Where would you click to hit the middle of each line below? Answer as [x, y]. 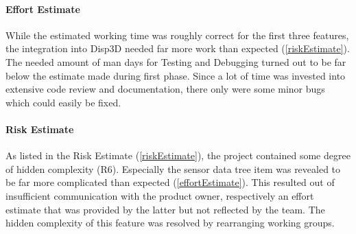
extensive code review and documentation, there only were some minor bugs [165, 89]
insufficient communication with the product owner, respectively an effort [160, 195]
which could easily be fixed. [63, 102]
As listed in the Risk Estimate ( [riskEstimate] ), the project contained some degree [178, 155]
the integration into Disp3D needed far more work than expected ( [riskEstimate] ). [178, 48]
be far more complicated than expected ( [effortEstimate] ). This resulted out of [170, 182]
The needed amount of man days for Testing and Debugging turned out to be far [176, 61]
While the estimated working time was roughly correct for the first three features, [177, 35]
